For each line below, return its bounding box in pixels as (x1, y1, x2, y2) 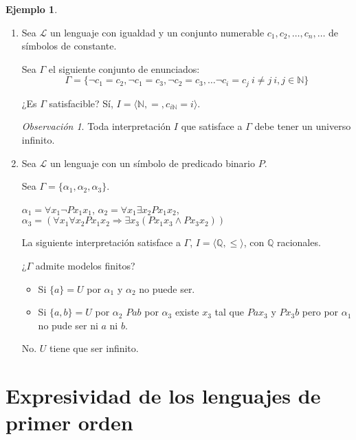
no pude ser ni (38, 318, 98, 332)
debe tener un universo (254, 119, 351, 133)
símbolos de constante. (21, 38, 117, 53)
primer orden (5, 408, 133, 437)
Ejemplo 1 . (5, 2, 58, 16)
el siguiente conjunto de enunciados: (48, 61, 200, 76)
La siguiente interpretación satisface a (21, 235, 181, 250)
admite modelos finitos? (35, 258, 135, 272)
